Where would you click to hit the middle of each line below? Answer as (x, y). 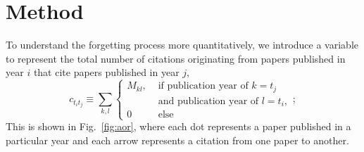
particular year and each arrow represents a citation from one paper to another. (177, 140)
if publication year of (203, 86)
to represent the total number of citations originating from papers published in (176, 58)
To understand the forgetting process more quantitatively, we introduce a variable (182, 45)
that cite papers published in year (106, 72)
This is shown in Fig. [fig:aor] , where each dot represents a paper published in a (178, 126)
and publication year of (208, 101)
